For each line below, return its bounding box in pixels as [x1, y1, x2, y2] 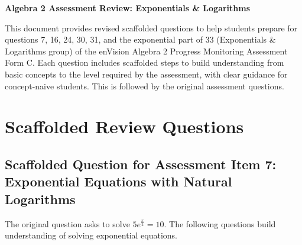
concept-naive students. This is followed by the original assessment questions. [5, 79, 284, 92]
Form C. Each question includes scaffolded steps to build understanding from [5, 56, 284, 69]
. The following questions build [164, 217, 276, 230]
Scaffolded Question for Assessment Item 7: [5, 154, 277, 173]
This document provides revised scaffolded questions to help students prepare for [5, 21, 298, 34]
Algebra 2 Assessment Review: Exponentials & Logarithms [5, 2, 251, 14]
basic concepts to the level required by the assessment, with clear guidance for [5, 67, 288, 80]
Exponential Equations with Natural [5, 172, 232, 191]
